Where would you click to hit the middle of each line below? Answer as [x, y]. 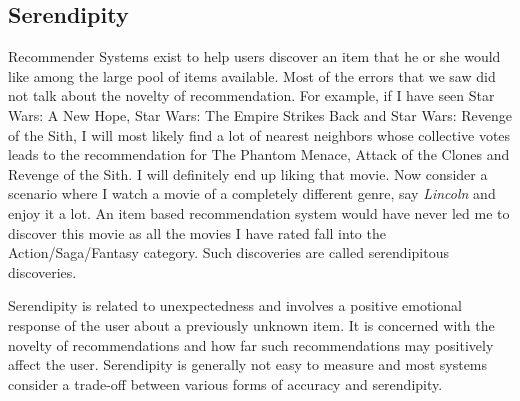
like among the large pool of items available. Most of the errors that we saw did [252, 75]
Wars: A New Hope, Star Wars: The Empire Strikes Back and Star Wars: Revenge [260, 114]
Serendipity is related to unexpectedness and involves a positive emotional [235, 305]
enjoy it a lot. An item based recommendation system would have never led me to [259, 212]
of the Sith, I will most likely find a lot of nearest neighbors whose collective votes [259, 134]
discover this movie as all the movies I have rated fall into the [197, 232]
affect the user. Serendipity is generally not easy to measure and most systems [248, 364]
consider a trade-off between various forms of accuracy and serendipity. [225, 383]
